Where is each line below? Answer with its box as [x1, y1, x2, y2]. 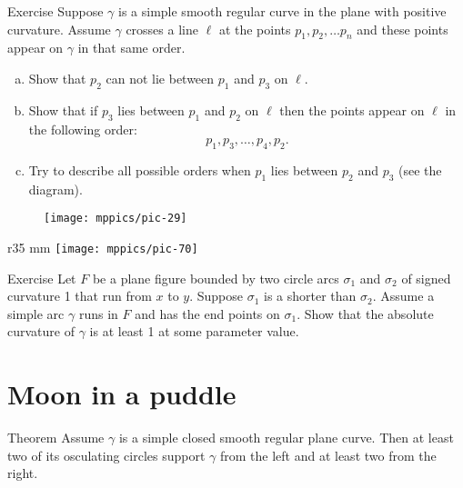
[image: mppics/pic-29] [44, 212, 187, 225]
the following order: [28, 119, 137, 138]
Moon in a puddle [7, 375, 237, 413]
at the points [218, 19, 291, 38]
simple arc [7, 304, 65, 323]
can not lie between [106, 68, 215, 87]
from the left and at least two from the [219, 445, 437, 464]
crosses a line [126, 19, 198, 38]
